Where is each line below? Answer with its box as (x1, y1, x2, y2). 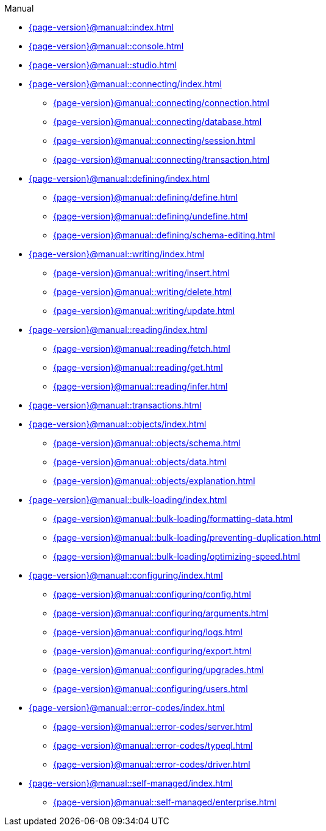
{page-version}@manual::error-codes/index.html (29, 702, 225, 713)
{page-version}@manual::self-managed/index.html (29, 778, 233, 788)
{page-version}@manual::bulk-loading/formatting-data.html (53, 513, 293, 524)
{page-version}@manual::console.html (29, 41, 184, 51)
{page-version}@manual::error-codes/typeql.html (53, 740, 253, 751)
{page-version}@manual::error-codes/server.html (53, 721, 253, 732)
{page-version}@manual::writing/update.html (53, 305, 235, 316)
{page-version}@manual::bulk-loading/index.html (29, 494, 227, 505)
